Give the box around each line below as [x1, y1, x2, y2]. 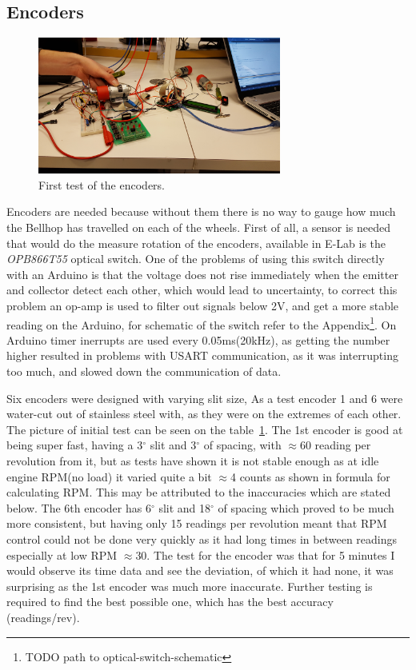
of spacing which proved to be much [218, 499, 394, 516]
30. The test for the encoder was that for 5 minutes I [135, 546, 395, 563]
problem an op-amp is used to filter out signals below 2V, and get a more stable [6, 297, 399, 314]
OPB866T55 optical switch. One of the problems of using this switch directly [6, 250, 385, 267]
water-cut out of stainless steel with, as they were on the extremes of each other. [6, 405, 402, 422]
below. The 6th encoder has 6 [6, 499, 151, 516]
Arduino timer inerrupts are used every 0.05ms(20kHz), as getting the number [6, 331, 390, 348]
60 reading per [299, 437, 371, 453]
